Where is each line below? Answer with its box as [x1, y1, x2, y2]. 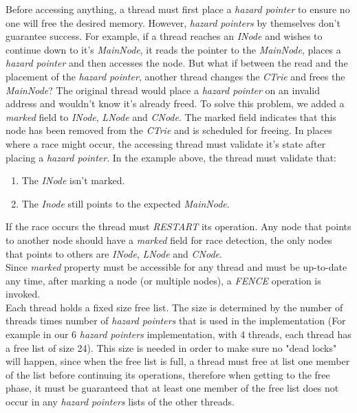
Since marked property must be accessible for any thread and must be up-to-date [6, 260, 347, 274]
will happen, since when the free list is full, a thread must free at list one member [6, 354, 350, 368]
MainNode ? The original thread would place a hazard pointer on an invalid [6, 82, 320, 97]
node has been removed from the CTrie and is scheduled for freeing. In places [6, 123, 332, 137]
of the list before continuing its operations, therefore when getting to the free [6, 367, 330, 381]
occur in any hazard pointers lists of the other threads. [6, 394, 235, 409]
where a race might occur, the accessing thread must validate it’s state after [6, 136, 326, 150]
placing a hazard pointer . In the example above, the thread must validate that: [6, 150, 336, 164]
